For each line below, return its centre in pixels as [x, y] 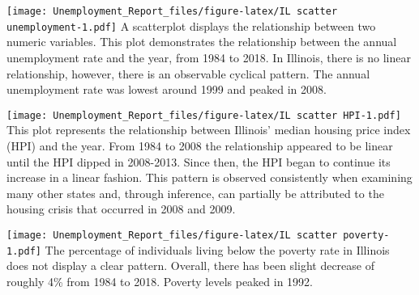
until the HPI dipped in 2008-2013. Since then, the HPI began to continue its [199, 161]
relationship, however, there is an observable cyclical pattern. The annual [188, 73]
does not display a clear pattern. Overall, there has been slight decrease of [191, 265]
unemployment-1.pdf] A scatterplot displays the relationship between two [191, 25]
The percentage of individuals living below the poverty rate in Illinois [217, 249]
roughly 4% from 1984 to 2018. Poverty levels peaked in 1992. [160, 281]
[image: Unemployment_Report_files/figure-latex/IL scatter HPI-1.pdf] [204, 115]
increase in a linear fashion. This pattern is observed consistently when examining [209, 177]
